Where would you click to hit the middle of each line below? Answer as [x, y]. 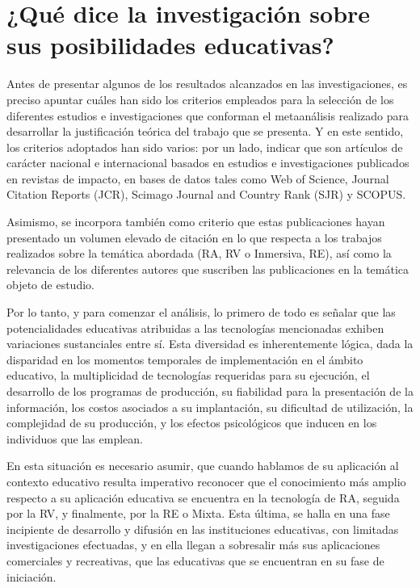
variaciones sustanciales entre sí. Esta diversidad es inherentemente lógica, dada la [210, 344]
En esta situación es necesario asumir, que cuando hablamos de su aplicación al [203, 466]
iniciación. [31, 576]
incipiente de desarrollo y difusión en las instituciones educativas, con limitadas [203, 529]
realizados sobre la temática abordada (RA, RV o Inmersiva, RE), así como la [199, 253]
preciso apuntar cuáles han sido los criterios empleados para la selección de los [200, 99]
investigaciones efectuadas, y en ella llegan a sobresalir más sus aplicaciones [193, 545]
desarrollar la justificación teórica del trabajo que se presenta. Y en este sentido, [205, 131]
